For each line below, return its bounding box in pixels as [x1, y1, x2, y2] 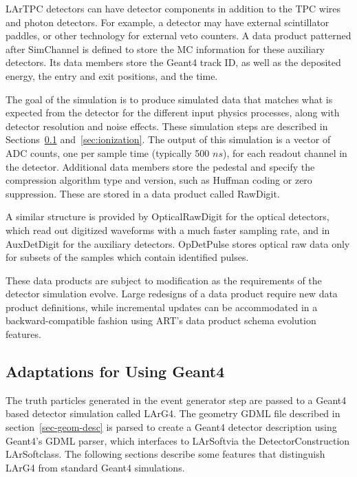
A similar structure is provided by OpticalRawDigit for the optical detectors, [6, 209, 329, 224]
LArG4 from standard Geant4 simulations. [6, 460, 185, 474]
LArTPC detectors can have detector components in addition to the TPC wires [6, 1, 341, 15]
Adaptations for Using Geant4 [6, 361, 225, 382]
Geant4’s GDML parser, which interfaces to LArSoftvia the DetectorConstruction [6, 433, 350, 447]
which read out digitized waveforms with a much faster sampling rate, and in [6, 222, 330, 237]
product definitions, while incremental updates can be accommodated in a [6, 299, 318, 314]
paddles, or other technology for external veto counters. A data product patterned [6, 28, 351, 43]
